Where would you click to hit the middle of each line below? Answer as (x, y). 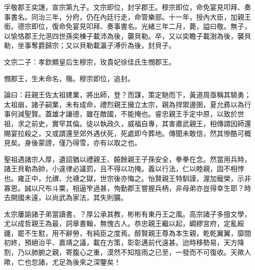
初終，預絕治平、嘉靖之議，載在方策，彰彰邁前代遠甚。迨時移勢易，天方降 (124, 242)
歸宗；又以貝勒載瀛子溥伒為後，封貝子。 (110, 45)
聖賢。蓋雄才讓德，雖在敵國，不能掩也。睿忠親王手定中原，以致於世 (134, 114)
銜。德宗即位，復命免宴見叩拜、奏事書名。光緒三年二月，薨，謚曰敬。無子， (127, 26)
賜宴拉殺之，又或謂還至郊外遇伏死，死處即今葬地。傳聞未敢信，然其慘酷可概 (127, 133)
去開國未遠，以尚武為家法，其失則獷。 (66, 197)
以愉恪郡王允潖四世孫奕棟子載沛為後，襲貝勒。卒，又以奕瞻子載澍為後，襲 (124, 35)
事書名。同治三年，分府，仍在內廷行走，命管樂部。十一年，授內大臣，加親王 (127, 16)
